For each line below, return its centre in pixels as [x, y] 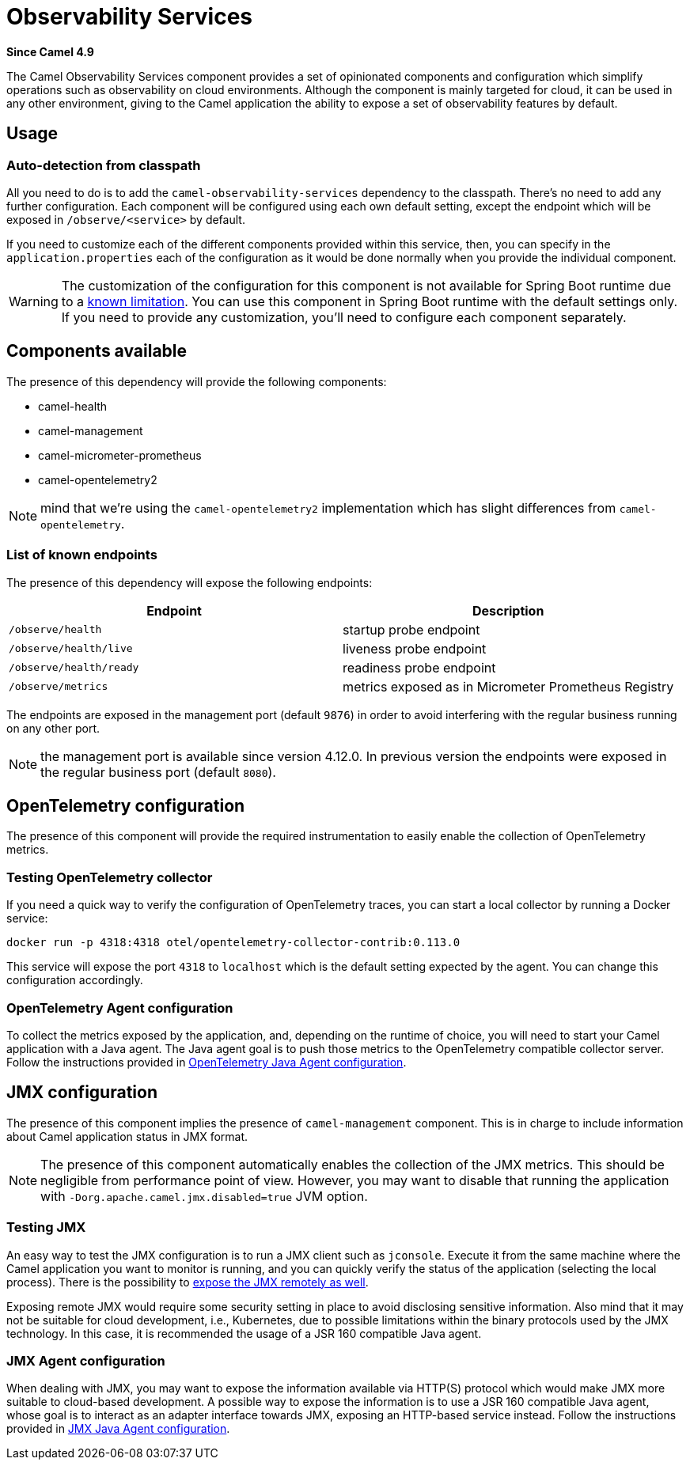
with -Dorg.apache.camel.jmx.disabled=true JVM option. [204, 1196]
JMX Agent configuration [86, 1360]
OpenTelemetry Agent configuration [120, 1008]
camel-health [73, 406]
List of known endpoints [82, 555]
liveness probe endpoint [415, 648]
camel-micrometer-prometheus [120, 455]
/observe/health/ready [74, 668]
